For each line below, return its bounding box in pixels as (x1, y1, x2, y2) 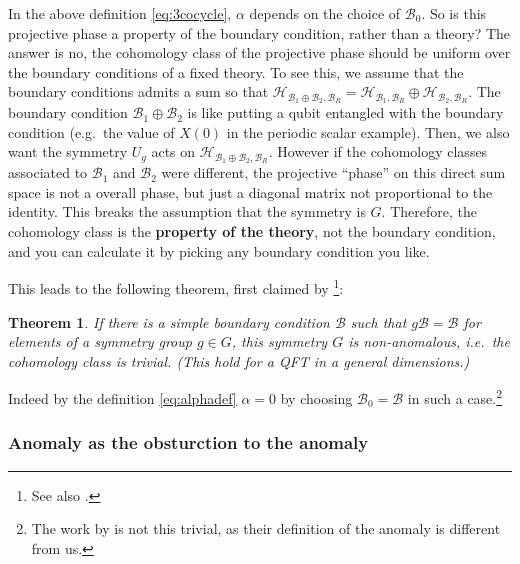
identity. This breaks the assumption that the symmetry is (8, 201, 366, 222)
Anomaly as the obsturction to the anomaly (8, 430, 369, 455)
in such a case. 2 (407, 385, 503, 408)
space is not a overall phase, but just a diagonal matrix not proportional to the (8, 181, 493, 202)
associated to (8, 162, 88, 183)
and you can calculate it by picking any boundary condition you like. (8, 240, 430, 261)
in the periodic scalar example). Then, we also (226, 121, 510, 142)
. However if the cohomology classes (268, 141, 488, 162)
